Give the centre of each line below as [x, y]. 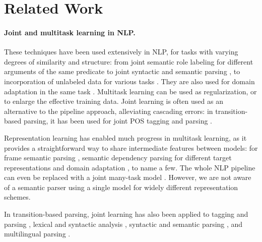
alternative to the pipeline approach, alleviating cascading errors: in [109, 111]
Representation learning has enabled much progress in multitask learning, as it [125, 137]
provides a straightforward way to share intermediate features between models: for [131, 147]
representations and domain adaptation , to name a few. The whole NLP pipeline [130, 167]
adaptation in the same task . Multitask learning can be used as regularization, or [130, 91]
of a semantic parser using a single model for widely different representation [121, 187]
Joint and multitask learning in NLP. [70, 32]
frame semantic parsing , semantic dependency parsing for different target [118, 158]
